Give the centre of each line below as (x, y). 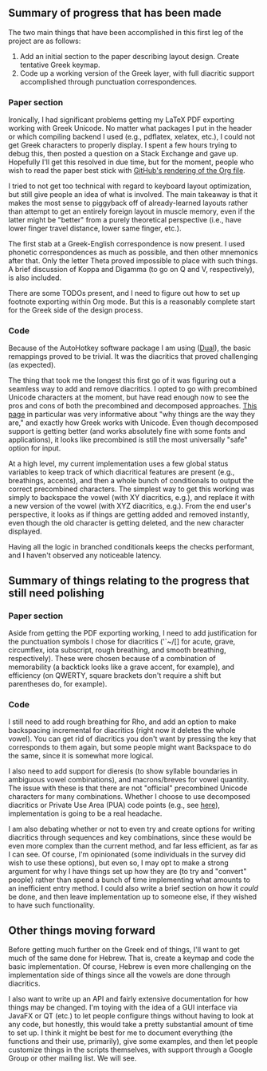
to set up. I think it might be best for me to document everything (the (121, 1033)
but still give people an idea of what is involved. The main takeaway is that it (133, 195)
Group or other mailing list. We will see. (73, 1058)
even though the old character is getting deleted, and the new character (126, 523)
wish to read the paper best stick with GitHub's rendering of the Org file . (127, 171)
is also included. (35, 278)
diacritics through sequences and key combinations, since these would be (130, 837)
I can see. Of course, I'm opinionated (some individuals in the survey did (127, 854)
